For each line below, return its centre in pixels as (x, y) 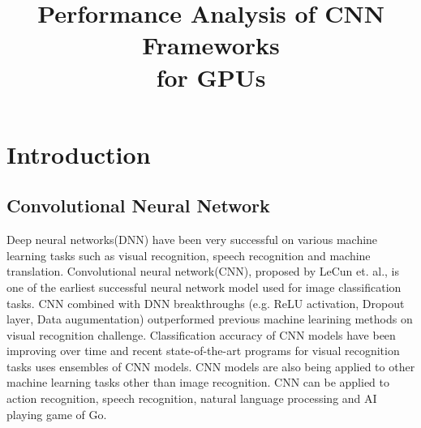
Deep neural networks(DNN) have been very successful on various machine (192, 240)
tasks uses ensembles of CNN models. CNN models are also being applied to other (211, 366)
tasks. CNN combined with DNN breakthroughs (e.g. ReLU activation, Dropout (206, 303)
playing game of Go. (57, 414)
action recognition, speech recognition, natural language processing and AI (192, 398)
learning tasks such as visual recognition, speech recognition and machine (189, 255)
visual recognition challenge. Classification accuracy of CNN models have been (201, 334)
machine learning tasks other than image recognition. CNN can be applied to (198, 382)
